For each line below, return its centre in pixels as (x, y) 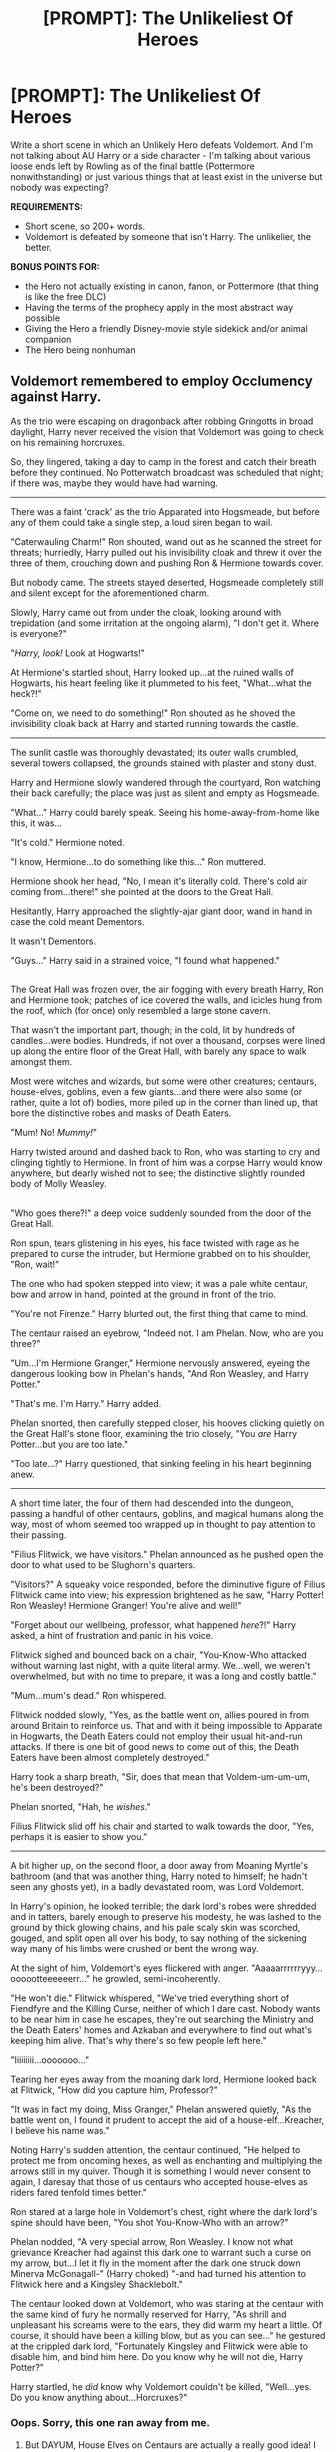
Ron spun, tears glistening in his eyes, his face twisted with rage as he (155, 1243)
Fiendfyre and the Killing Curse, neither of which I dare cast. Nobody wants (165, 2008)
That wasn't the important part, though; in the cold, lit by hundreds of (153, 1030)
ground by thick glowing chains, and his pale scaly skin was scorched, (155, 1927)
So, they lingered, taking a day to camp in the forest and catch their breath (163, 461)
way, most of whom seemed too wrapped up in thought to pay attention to (163, 1524)
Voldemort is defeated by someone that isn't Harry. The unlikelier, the (168, 236)
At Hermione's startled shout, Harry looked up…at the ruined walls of (152, 672)
